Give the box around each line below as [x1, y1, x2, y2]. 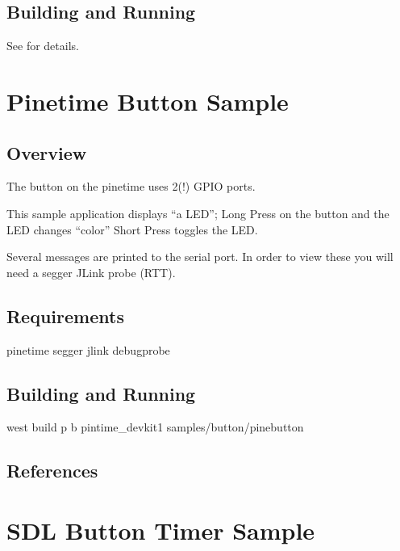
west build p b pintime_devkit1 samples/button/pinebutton [6, 419, 304, 435]
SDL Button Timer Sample [6, 513, 315, 546]
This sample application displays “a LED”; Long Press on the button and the [6, 204, 390, 221]
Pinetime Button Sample [6, 84, 289, 117]
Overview [6, 140, 87, 165]
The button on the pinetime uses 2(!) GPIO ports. [6, 178, 256, 195]
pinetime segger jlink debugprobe [6, 341, 170, 358]
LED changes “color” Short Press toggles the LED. [6, 221, 258, 238]
